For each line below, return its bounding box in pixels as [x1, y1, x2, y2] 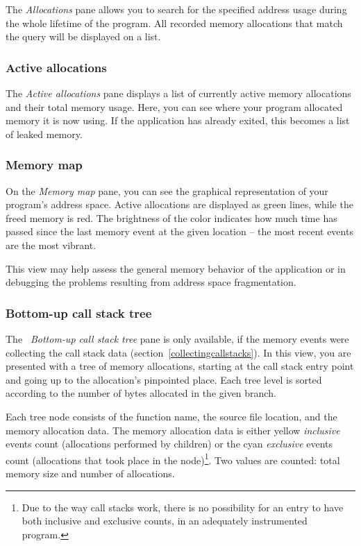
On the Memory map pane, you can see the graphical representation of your [6, 183, 328, 198]
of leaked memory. [6, 126, 83, 141]
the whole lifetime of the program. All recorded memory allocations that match [6, 15, 343, 30]
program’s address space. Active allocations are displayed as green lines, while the [6, 197, 353, 212]
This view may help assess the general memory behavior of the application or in [6, 261, 346, 275]
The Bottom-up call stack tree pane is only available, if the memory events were [6, 331, 349, 345]
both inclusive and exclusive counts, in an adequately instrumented [22, 513, 308, 528]
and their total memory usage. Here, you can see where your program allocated [6, 99, 343, 114]
